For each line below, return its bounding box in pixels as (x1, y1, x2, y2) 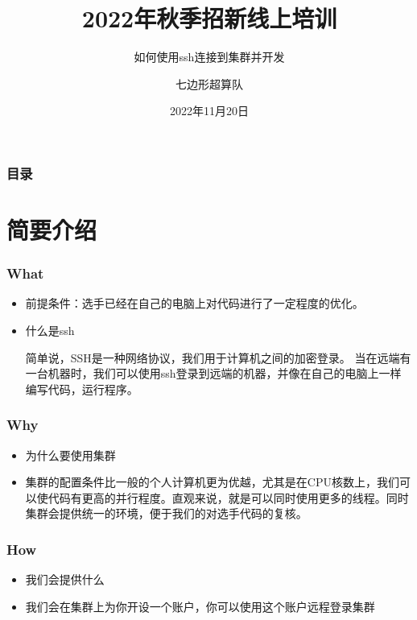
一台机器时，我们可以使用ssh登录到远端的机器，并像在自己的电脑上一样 (25, 365, 402, 382)
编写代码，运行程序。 (25, 380, 138, 397)
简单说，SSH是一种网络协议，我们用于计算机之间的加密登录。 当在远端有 (25, 349, 411, 366)
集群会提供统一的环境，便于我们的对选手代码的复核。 (25, 505, 308, 522)
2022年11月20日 (170, 102, 249, 119)
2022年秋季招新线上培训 (81, 2, 337, 35)
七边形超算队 (175, 75, 243, 92)
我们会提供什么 (25, 571, 105, 588)
